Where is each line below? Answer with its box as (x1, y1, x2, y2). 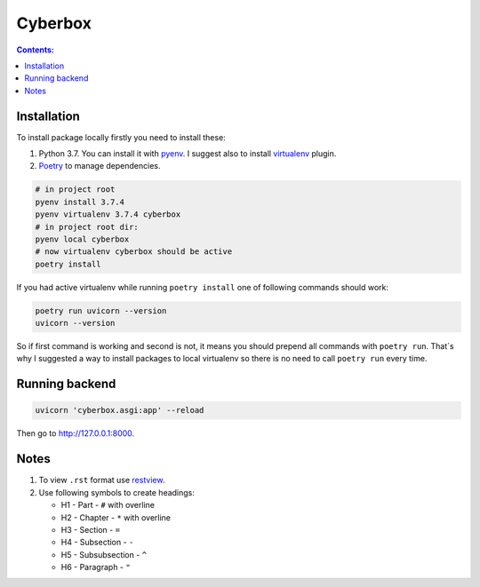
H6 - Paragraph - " (60, 562, 131, 573)
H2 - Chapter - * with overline (60, 512, 171, 523)
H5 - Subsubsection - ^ (60, 549, 148, 559)
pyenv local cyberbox (35, 234, 130, 244)
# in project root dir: (35, 222, 140, 232)
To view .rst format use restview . (38, 475, 165, 486)
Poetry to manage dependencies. (38, 161, 161, 171)
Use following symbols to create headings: (38, 487, 196, 497)
